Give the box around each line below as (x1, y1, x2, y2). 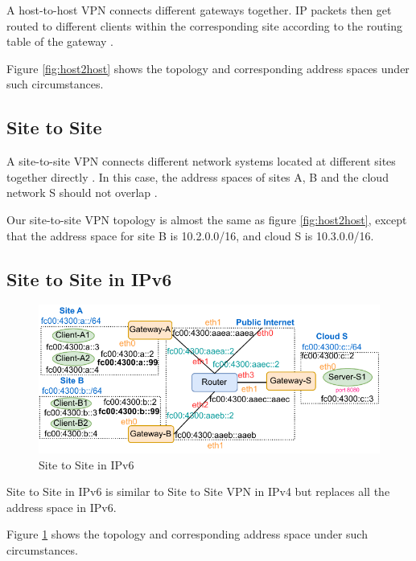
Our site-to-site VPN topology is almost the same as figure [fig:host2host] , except (6, 211, 407, 227)
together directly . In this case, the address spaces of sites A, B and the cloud (6, 168, 389, 185)
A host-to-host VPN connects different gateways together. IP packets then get (6, 2, 392, 18)
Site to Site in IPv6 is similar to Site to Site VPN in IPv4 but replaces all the (6, 483, 390, 500)
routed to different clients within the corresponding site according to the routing (6, 17, 403, 34)
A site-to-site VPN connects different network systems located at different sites (6, 153, 396, 170)
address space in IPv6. (6, 498, 117, 515)
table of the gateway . (6, 33, 113, 50)
